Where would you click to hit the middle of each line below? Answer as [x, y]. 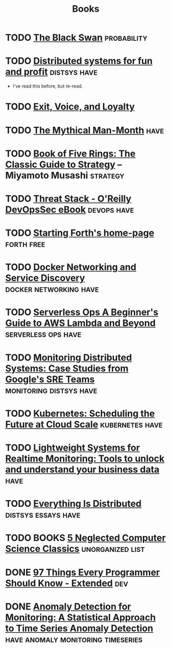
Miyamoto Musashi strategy [65, 175]
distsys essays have [43, 515]
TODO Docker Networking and [71, 267]
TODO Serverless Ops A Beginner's [82, 312]
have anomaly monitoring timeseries [74, 639]
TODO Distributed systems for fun [79, 61]
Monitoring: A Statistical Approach [81, 617]
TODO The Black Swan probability [76, 38]
